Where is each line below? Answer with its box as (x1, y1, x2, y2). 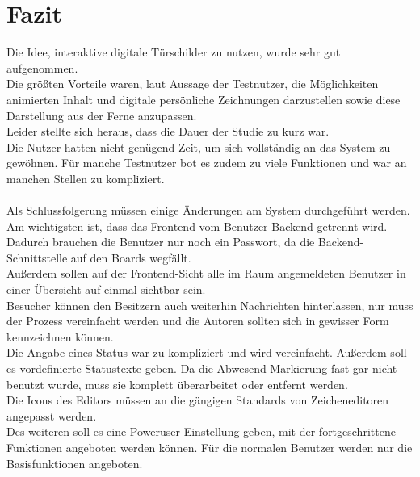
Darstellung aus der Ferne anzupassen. (6, 107, 197, 123)
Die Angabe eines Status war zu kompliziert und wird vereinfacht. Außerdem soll (6, 344, 407, 361)
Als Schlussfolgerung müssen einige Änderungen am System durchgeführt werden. (6, 202, 410, 219)
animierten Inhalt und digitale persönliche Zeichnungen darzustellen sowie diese (6, 90, 401, 107)
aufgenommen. (6, 59, 78, 76)
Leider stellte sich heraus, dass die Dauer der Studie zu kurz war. (6, 123, 330, 140)
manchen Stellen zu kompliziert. (6, 169, 165, 186)
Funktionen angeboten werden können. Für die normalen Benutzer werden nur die (6, 438, 413, 455)
